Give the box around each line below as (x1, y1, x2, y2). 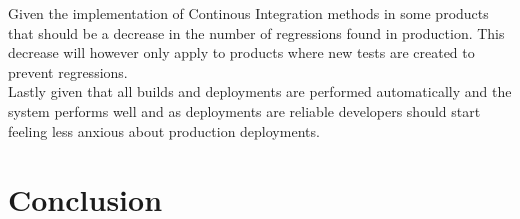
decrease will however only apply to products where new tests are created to (8, 42, 475, 63)
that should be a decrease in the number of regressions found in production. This (8, 22, 505, 43)
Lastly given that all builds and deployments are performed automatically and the (8, 81, 512, 102)
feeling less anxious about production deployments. (8, 120, 320, 141)
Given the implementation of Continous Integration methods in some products (8, 3, 489, 23)
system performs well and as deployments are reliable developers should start (8, 100, 481, 121)
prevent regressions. (8, 61, 128, 82)
